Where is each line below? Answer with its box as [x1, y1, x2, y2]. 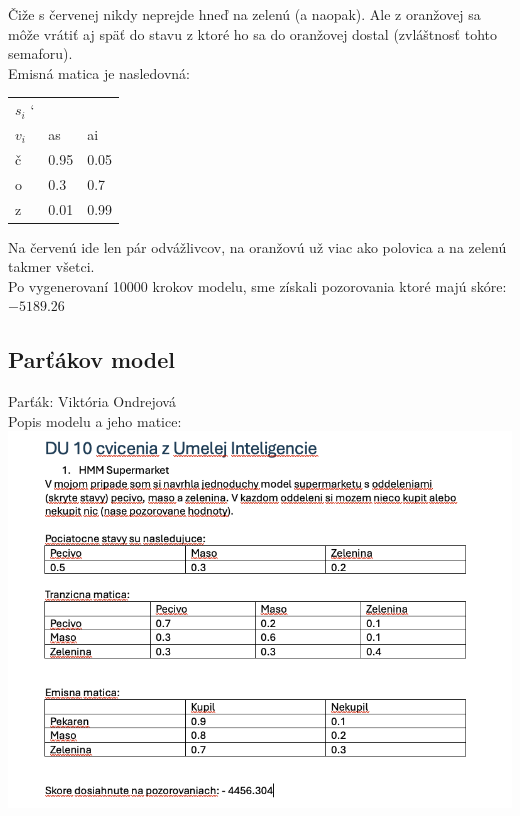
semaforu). [8, 43, 73, 64]
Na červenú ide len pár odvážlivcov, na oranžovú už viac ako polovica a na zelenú [8, 236, 507, 257]
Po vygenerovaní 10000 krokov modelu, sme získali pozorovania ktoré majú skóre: [8, 275, 507, 296]
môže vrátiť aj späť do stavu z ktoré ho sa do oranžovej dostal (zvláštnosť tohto [8, 23, 497, 44]
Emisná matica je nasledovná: [8, 62, 190, 83]
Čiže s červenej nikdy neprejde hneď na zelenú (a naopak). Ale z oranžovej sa [8, 4, 481, 24]
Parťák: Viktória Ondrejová [8, 391, 176, 412]
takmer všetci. [8, 256, 95, 277]
